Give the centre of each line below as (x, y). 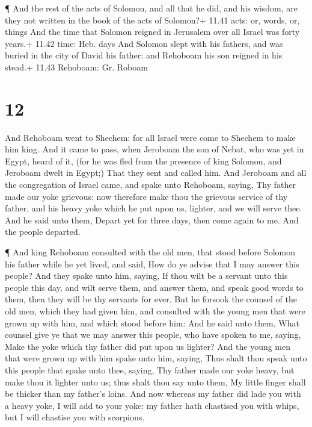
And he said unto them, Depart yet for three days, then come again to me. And (152, 220)
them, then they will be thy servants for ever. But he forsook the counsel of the (151, 299)
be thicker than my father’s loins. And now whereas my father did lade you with (153, 394)
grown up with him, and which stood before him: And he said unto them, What (152, 323)
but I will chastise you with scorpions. (75, 417)
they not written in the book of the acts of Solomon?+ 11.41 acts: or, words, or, (152, 20)
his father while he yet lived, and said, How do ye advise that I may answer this (152, 263)
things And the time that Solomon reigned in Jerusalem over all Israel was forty (152, 32)
